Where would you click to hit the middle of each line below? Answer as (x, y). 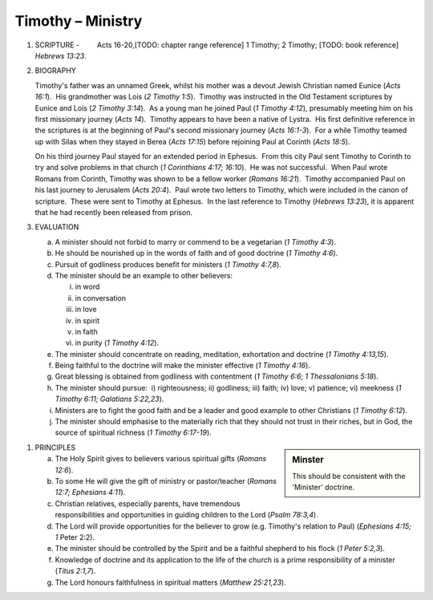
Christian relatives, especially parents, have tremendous (148, 503)
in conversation (100, 298)
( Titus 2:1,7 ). (75, 571)
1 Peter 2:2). (75, 537)
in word (87, 287)
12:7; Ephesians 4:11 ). (90, 493)
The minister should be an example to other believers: (144, 275)
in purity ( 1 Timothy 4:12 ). (117, 343)
